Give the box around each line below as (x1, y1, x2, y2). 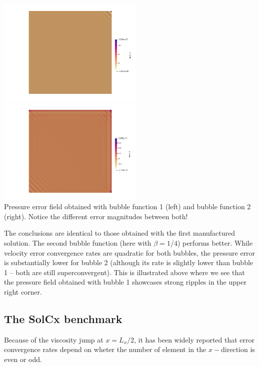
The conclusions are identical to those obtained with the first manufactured (4, 228, 235, 238)
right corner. (4, 286, 42, 297)
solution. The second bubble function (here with (4, 237, 151, 248)
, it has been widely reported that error (134, 334, 255, 345)
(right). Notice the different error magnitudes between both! (4, 211, 188, 221)
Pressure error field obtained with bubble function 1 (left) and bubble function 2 (4, 201, 251, 212)
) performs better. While (177, 237, 253, 248)
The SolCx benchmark (4, 311, 122, 326)
